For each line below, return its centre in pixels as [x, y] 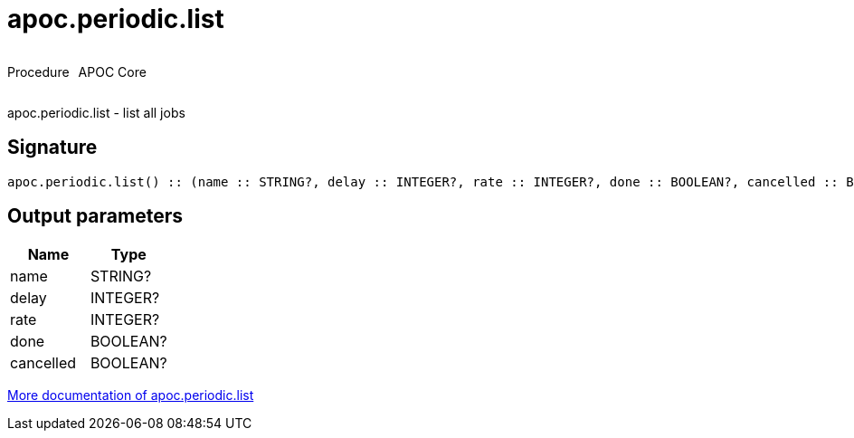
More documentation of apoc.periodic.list [131, 395]
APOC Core [112, 71]
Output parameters [95, 216]
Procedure [38, 71]
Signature [52, 148]
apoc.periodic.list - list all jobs [96, 112]
